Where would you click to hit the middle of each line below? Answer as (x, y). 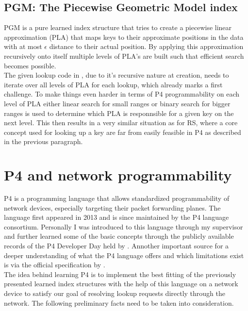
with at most (23, 46)
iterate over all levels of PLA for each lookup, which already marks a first (113, 84)
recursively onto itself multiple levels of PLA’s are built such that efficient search (124, 56)
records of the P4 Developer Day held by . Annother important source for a (116, 246)
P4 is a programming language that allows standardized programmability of (117, 198)
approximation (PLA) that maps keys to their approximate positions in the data (124, 37)
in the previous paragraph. (43, 141)
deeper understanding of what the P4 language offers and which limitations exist (124, 255)
